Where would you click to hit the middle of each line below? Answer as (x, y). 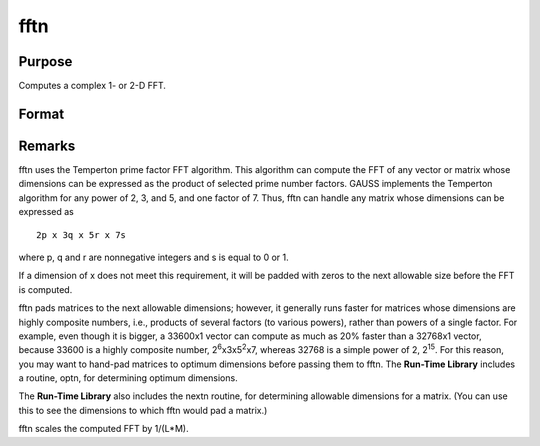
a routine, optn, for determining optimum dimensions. (128, 378)
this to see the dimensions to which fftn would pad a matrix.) (143, 410)
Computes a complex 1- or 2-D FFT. (92, 86)
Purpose (45, 61)
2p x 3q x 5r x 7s (81, 234)
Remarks (47, 145)
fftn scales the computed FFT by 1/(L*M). (103, 429)
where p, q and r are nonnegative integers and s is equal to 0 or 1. (153, 257)
